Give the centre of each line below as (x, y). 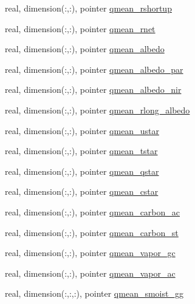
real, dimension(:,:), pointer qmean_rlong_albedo (97, 110)
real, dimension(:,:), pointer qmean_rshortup (88, 8)
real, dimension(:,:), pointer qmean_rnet (80, 28)
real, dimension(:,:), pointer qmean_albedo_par (94, 69)
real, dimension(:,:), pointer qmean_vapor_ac (90, 273)
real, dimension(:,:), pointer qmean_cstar (82, 191)
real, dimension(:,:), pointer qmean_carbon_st (92, 232)
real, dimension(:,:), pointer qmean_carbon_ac (93, 211)
